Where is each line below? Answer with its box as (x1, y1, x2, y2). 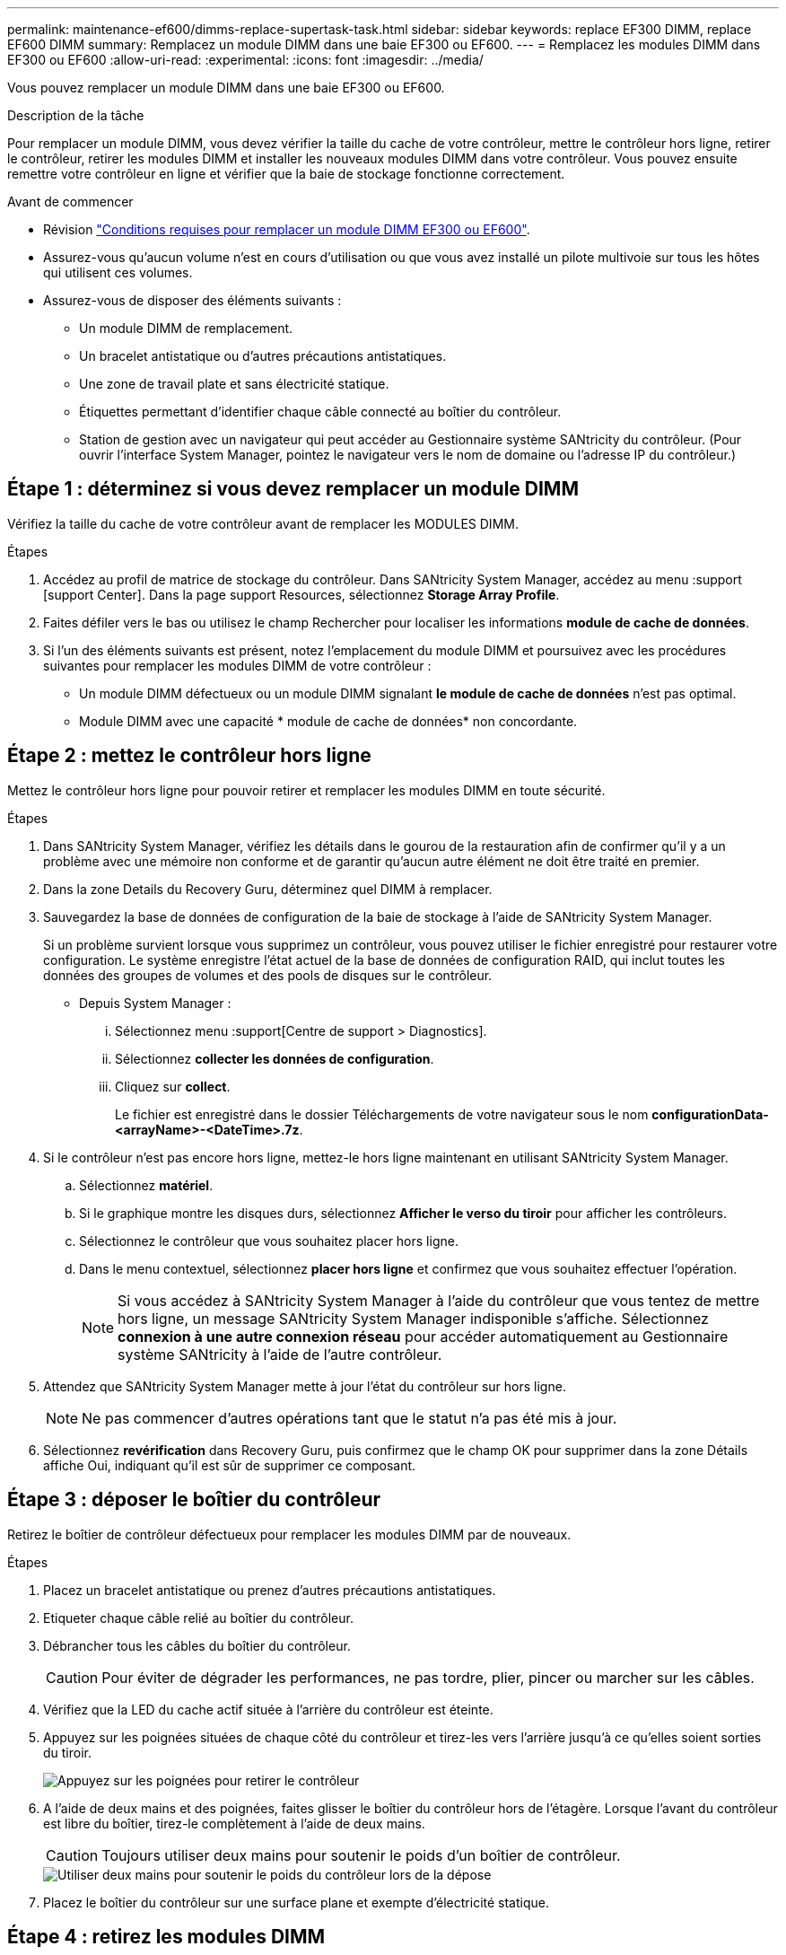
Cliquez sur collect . (115, 1078, 231, 1094)
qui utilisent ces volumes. (43, 265, 193, 280)
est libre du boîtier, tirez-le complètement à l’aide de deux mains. (43, 1815, 425, 1831)
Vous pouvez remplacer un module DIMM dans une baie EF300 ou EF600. (7, 80, 445, 95)
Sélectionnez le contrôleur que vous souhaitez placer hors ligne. (79, 1232, 458, 1249)
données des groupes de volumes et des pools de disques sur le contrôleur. (43, 967, 493, 983)
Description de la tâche (7, 108, 144, 123)
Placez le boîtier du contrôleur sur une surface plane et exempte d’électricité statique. (43, 1894, 549, 1910)
